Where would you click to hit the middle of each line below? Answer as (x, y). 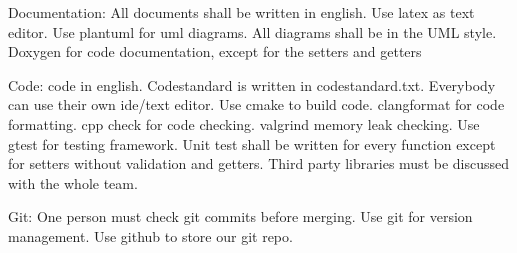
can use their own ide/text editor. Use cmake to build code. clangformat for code (256, 104)
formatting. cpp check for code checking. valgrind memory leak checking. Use (244, 123)
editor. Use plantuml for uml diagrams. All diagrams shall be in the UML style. (252, 31)
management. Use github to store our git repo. (150, 235)
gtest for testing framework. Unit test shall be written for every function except (252, 143)
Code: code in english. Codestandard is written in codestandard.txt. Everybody (252, 84)
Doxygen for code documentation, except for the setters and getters (215, 51)
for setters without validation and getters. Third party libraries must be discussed (259, 163)
